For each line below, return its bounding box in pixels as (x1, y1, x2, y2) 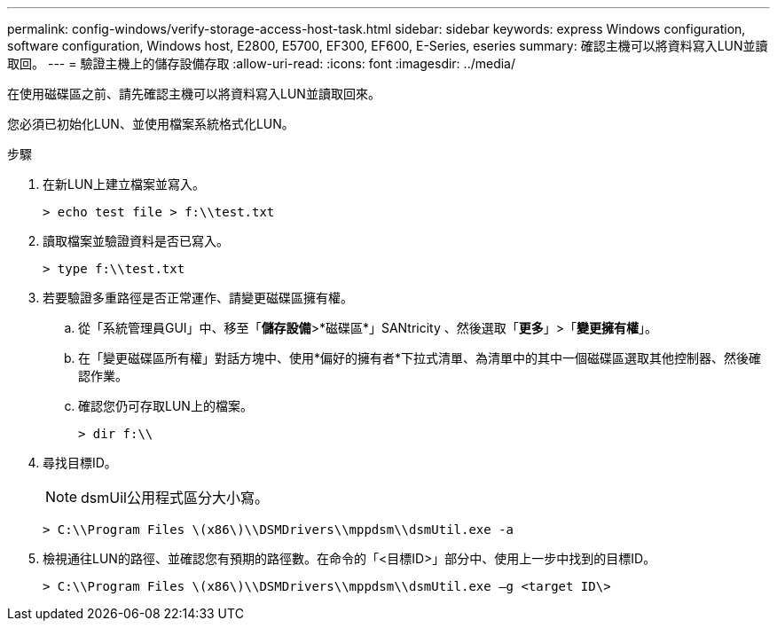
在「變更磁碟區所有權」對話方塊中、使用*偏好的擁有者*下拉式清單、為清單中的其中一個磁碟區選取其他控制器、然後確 (78, 350, 762, 365)
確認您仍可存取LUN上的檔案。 (78, 398, 253, 413)
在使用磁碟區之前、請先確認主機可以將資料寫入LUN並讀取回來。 (7, 86, 381, 101)
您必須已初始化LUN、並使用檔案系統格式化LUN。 (7, 116, 294, 131)
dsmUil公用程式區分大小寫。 (81, 489, 269, 506)
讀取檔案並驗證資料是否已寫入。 (43, 233, 229, 248)
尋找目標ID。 (43, 455, 117, 470)
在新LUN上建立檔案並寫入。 (43, 177, 205, 192)
